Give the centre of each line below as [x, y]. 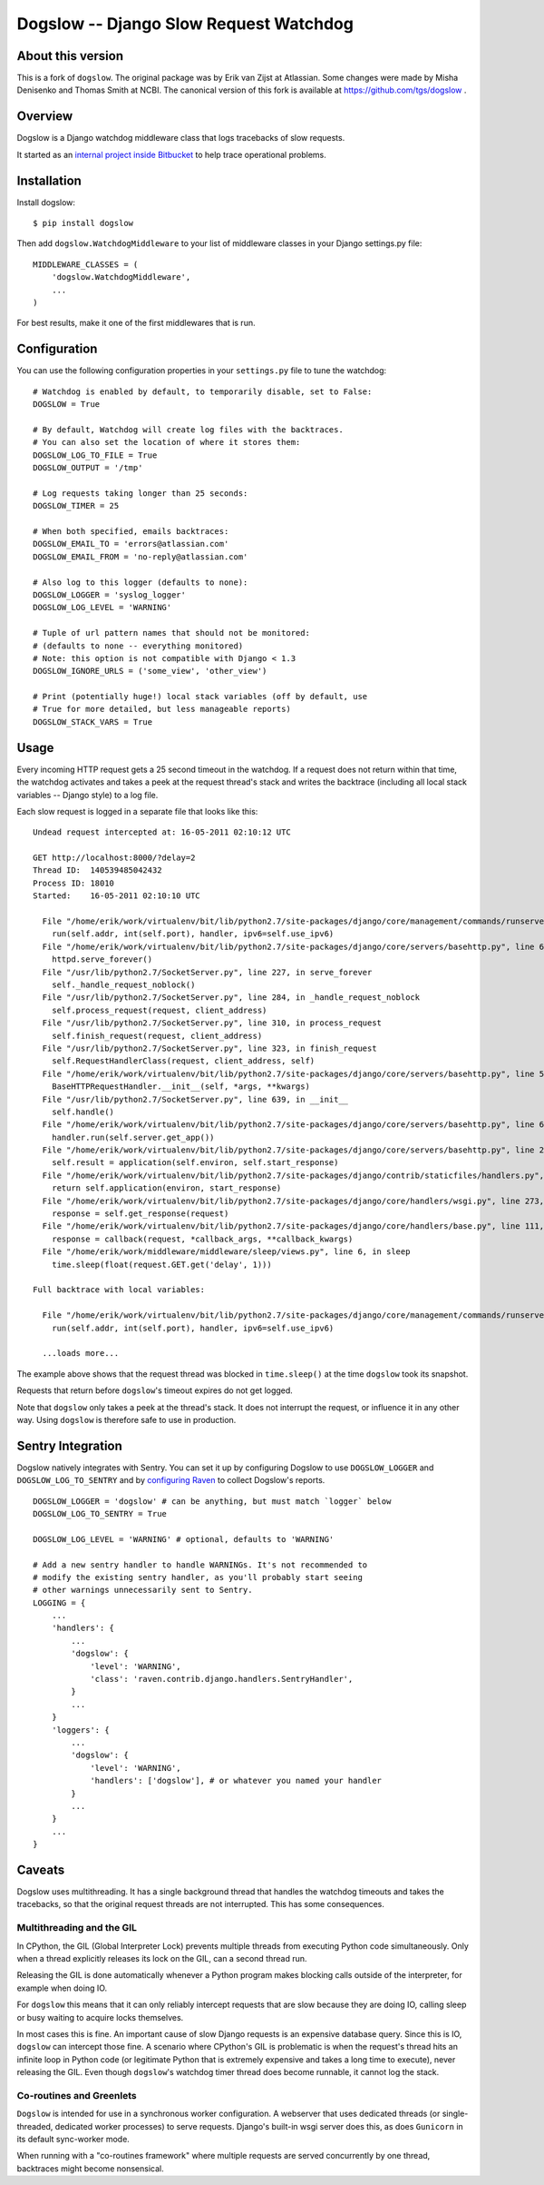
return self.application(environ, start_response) [166, 1188]
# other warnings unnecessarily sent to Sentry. [143, 1590]
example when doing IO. [62, 1988]
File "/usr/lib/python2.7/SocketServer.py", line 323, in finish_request [209, 1048]
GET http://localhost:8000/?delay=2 [114, 858]
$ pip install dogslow [83, 223]
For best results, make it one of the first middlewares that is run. [136, 323]
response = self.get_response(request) [140, 1214]
